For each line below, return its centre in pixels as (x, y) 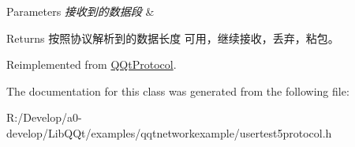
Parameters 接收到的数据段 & (80, 11)
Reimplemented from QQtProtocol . (92, 64)
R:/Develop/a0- (44, 117)
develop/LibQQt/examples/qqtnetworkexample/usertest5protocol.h (169, 132)
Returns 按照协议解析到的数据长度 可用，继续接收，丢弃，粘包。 (173, 38)
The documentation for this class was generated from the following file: (178, 90)
